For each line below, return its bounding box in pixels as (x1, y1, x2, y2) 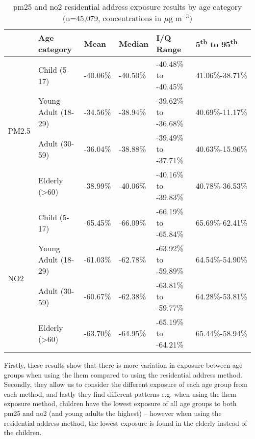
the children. (4, 427, 42, 438)
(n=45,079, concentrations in (62, 12, 162, 24)
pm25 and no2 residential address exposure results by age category (13, 1, 242, 12)
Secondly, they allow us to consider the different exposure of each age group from (4, 379, 248, 389)
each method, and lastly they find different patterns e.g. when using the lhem (4, 388, 236, 399)
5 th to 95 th (196, 36, 238, 50)
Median (119, 37, 149, 49)
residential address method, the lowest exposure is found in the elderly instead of (4, 417, 247, 428)
